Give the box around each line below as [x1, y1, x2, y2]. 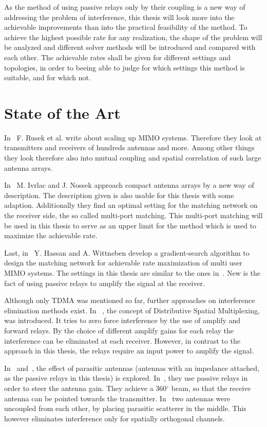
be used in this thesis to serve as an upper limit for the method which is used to [4, 220, 257, 230]
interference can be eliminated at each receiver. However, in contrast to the [4, 335, 240, 346]
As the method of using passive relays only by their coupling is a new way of [4, 2, 245, 12]
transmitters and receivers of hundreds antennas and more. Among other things [4, 142, 255, 153]
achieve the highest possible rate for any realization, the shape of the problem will [4, 31, 262, 42]
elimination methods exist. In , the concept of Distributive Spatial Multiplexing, [4, 305, 260, 315]
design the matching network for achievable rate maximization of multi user [4, 257, 242, 268]
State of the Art [4, 102, 121, 123]
